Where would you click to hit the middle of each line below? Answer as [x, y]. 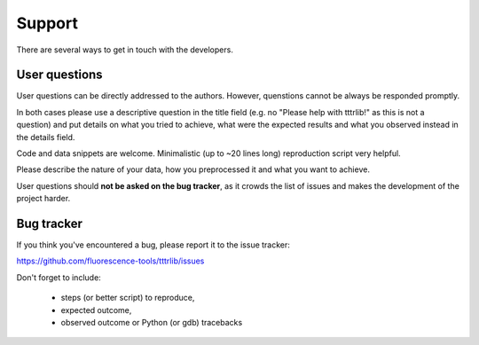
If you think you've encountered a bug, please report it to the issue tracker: [153, 245]
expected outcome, [96, 310]
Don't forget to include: [59, 277]
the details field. [46, 137]
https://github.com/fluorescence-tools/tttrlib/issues [110, 261]
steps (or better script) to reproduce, [128, 298]
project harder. [43, 199]
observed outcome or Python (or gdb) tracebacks [152, 323]
